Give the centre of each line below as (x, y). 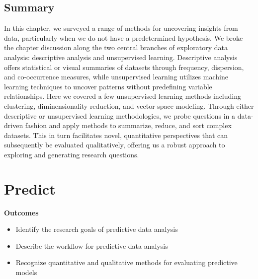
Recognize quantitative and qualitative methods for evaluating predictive (127, 262)
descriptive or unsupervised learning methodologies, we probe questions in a (120, 115)
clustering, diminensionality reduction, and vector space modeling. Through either (129, 105)
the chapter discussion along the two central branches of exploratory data (116, 47)
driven (14, 125)
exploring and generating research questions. (72, 154)
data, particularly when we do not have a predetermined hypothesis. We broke (124, 37)
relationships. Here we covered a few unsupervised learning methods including (123, 96)
